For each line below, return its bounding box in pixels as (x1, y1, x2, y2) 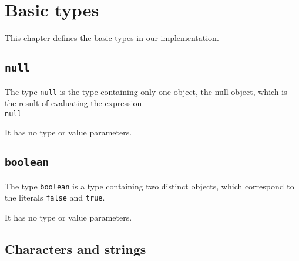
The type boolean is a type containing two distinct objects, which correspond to (5, 179, 294, 192)
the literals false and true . (5, 191, 105, 204)
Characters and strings (5, 240, 146, 258)
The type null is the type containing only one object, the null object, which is (5, 85, 287, 97)
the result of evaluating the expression (5, 97, 142, 109)
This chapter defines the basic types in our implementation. (5, 32, 219, 44)
